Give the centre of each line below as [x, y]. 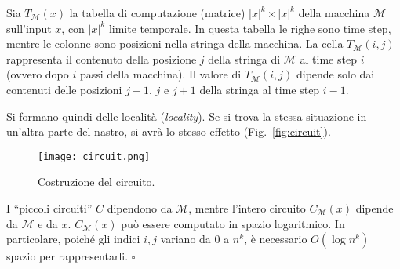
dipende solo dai [335, 74]
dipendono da [140, 208]
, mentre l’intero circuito [247, 208]
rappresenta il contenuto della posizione [102, 58]
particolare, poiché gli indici [73, 239]
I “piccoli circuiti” [49, 208]
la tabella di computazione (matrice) [157, 13]
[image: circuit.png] [94, 156]
